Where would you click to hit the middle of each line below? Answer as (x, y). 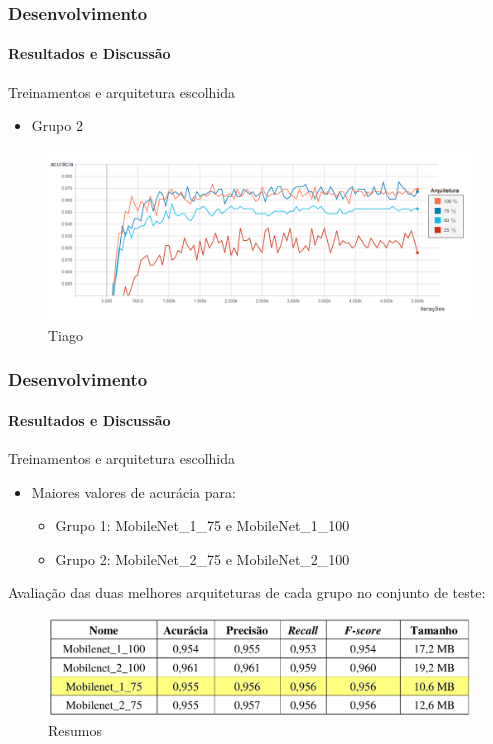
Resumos (75, 730)
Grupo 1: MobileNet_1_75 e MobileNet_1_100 (202, 525)
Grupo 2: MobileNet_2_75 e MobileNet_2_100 (202, 558)
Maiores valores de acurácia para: (133, 491)
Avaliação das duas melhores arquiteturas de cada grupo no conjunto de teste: (247, 592)
